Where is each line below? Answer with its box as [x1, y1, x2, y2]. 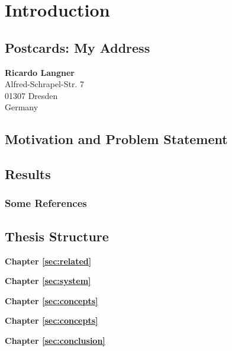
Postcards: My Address [5, 38, 150, 56]
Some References [5, 196, 87, 210]
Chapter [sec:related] [5, 254, 92, 267]
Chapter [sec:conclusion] [5, 334, 105, 346]
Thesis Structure [5, 226, 109, 245]
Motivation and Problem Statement [5, 130, 228, 148]
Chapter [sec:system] [5, 275, 91, 287]
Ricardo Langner [5, 66, 75, 78]
